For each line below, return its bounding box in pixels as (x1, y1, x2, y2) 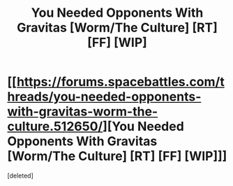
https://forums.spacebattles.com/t (16, 74, 225, 90)
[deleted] (7, 171, 33, 180)
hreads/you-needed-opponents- (7, 89, 202, 105)
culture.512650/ (7, 119, 103, 134)
